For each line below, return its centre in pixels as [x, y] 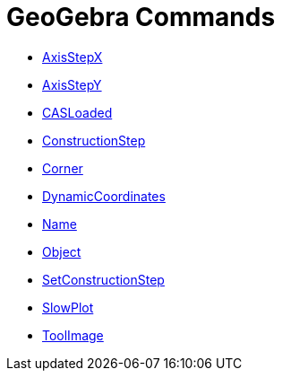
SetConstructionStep [103, 279]
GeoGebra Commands [141, 17]
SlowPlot [68, 307]
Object [62, 251]
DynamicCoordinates [104, 196]
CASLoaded [77, 112]
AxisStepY [72, 84]
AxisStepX [73, 57]
